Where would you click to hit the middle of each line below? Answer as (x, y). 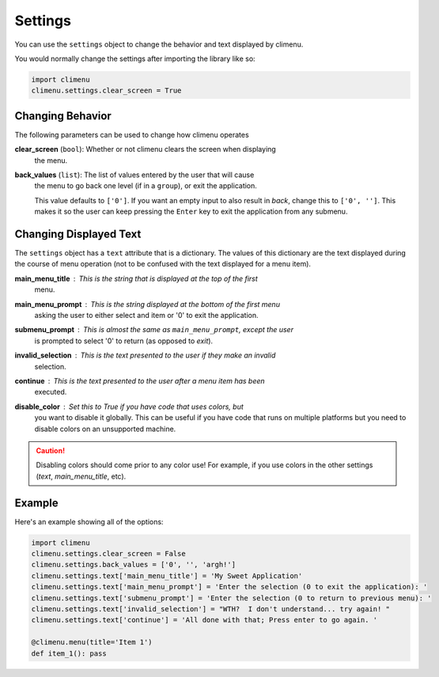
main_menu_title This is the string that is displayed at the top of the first (136, 278)
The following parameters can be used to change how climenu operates (132, 134)
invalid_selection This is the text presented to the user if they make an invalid (145, 355)
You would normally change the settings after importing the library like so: (135, 59)
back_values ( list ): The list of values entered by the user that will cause (134, 175)
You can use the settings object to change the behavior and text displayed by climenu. (159, 44)
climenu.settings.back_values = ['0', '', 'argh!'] (134, 565)
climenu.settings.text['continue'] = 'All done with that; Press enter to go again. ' (204, 620)
